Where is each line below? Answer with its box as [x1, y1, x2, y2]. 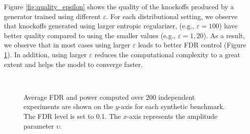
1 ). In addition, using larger [4, 49, 87, 59]
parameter [23, 120, 54, 131]
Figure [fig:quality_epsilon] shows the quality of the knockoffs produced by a [4, 1, 234, 11]
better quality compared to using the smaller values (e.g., [4, 30, 176, 40]
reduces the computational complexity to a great [94, 49, 240, 59]
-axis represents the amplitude [127, 111, 218, 121]
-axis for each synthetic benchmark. [118, 101, 225, 112]
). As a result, [203, 30, 245, 40]
